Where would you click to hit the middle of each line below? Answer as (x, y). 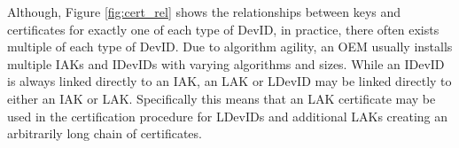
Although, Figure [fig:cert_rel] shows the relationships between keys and (204, 12)
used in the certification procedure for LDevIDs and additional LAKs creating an (228, 116)
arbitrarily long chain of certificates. (105, 133)
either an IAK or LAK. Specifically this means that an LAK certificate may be (222, 98)
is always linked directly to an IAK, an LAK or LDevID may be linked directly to (229, 81)
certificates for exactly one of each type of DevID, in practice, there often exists (223, 29)
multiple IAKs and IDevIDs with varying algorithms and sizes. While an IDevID (226, 63)
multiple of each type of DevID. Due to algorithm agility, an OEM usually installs (230, 47)
